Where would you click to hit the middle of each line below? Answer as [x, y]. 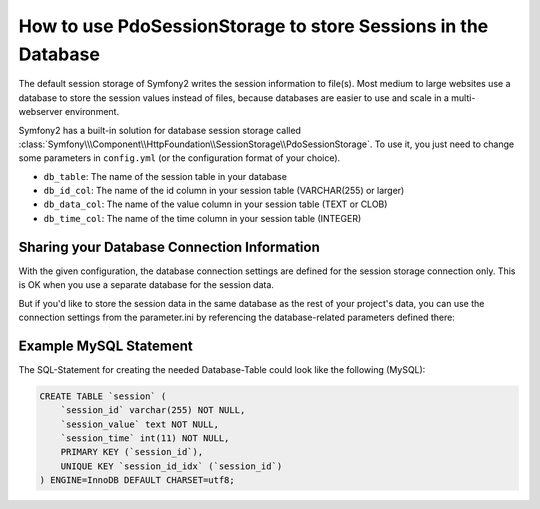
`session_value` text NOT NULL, [140, 424]
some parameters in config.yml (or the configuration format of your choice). [179, 158]
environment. [92, 112]
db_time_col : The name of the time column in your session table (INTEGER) [202, 218]
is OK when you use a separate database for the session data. [146, 285]
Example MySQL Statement [106, 345]
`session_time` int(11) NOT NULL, [145, 438]
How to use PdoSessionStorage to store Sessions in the [253, 26]
